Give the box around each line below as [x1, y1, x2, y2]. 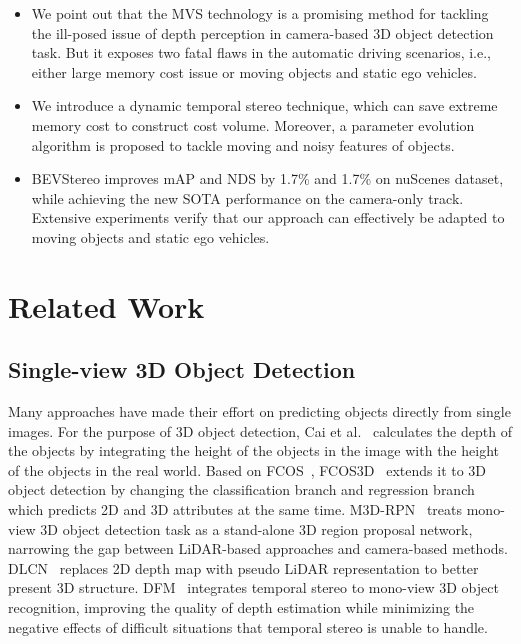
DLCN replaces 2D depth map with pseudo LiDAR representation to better [8, 557, 479, 578]
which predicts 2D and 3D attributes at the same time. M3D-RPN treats [8, 499, 463, 520]
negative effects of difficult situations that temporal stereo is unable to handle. [8, 616, 488, 637]
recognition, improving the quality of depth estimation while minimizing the [8, 597, 475, 618]
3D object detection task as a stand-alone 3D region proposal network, [40, 518, 473, 539]
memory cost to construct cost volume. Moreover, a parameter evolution [31, 114, 475, 135]
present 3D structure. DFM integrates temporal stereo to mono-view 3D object [8, 577, 499, 598]
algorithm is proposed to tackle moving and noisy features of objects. [31, 134, 455, 155]
